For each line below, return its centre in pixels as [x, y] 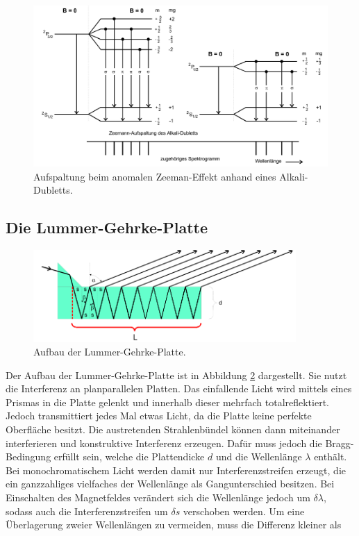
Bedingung [28, 457]
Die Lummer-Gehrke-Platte [107, 227]
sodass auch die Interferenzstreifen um [87, 511]
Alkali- [294, 176]
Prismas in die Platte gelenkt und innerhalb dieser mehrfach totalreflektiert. [168, 402]
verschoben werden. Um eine [244, 511]
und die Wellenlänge [259, 457]
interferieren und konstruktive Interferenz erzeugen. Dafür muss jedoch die [164, 443]
